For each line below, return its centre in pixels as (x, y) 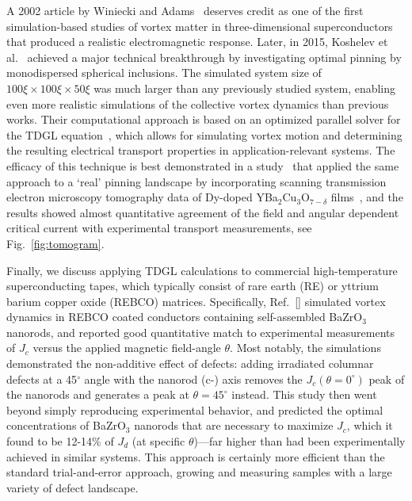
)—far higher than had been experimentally (299, 441)
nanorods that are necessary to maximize (234, 425)
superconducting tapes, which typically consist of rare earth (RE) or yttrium (193, 286)
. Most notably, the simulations (305, 348)
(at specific (158, 441)
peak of (387, 379)
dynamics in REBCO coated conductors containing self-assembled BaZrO (185, 317)
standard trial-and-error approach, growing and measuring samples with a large (199, 472)
